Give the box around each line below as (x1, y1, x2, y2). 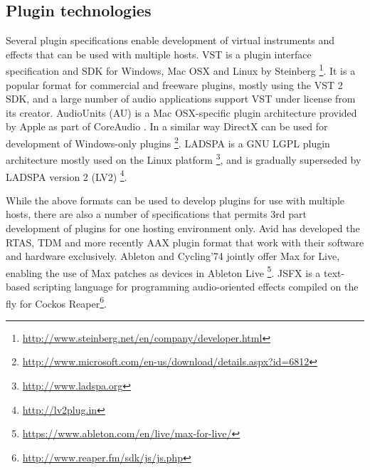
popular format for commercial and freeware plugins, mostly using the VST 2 (6, 77, 343, 92)
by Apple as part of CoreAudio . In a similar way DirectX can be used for (6, 119, 328, 134)
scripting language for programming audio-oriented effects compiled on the (33, 278, 359, 293)
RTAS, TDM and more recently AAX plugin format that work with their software (6, 234, 364, 249)
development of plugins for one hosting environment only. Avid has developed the (6, 220, 360, 235)
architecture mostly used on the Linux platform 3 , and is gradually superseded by (6, 150, 361, 167)
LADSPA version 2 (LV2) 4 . (6, 167, 127, 184)
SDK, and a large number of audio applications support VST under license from (6, 91, 356, 106)
